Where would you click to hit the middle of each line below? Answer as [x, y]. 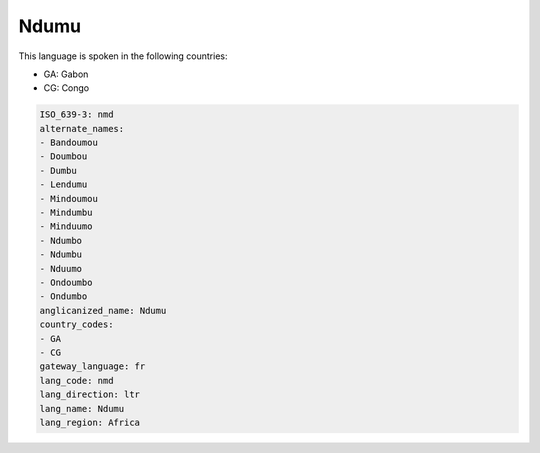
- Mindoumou [69, 198]
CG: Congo [66, 88]
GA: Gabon [66, 74]
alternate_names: [82, 128]
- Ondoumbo [66, 282]
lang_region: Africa [89, 422]
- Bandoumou [69, 143]
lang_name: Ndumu [82, 408]
